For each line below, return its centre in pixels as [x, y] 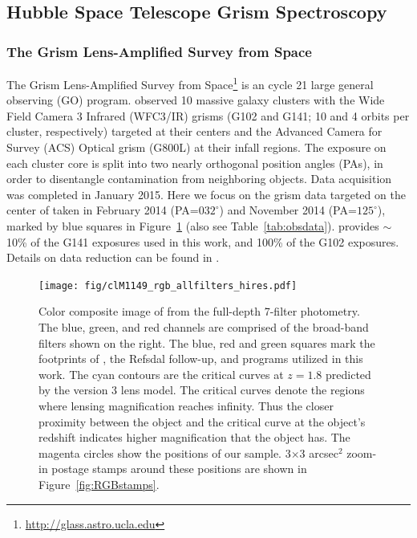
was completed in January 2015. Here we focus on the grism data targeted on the [206, 194]
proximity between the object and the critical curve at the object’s [202, 421]
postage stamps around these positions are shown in [179, 469]
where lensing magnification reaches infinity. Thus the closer [186, 406]
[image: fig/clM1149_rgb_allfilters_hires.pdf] [168, 285]
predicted [348, 374]
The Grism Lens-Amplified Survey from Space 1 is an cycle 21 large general [190, 83]
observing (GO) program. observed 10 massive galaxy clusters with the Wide [196, 100]
